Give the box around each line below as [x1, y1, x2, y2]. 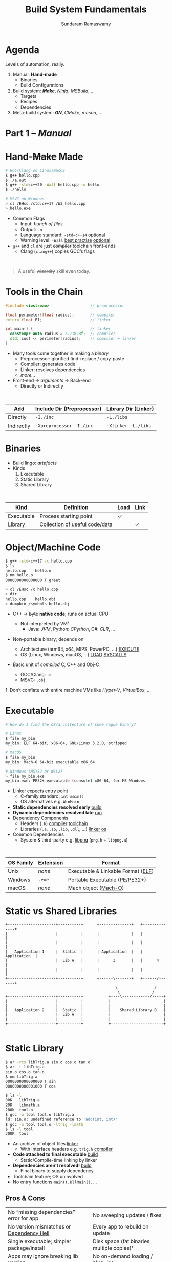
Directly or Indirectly [20, 382, 63, 389]
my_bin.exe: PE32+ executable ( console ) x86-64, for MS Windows [5, 778, 145, 783]
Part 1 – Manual [5, 127, 72, 139]
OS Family [8, 859, 33, 866]
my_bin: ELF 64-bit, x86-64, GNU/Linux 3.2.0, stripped [5, 741, 127, 746]
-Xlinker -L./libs [106, 423, 152, 428]
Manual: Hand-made [12, 71, 57, 77]
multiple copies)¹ [93, 1245, 133, 1252]
